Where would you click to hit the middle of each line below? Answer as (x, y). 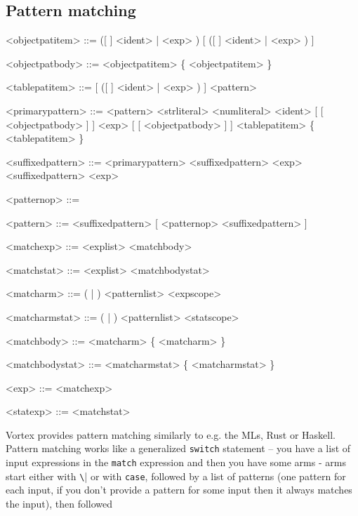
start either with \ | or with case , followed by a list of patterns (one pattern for (176, 476)
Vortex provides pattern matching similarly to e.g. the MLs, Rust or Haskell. (171, 434)
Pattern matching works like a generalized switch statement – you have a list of (178, 448)
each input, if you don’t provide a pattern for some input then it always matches (179, 490)
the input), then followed (59, 504)
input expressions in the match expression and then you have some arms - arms (176, 462)
